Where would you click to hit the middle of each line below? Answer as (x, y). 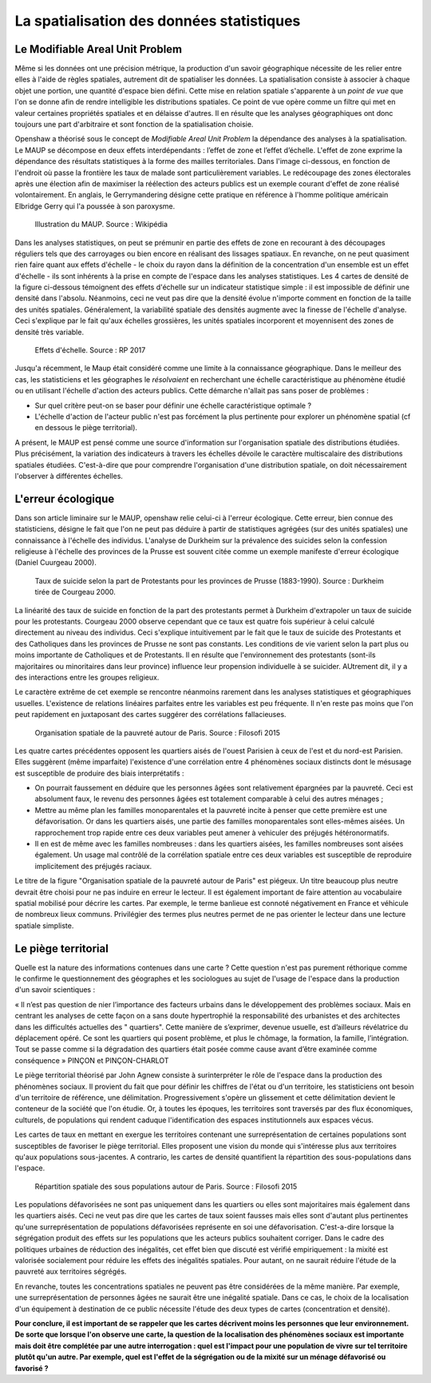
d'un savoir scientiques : (55, 990)
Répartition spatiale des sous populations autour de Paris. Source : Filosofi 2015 (166, 1186)
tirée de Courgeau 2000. (75, 592)
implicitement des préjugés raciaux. (93, 866)
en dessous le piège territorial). (86, 428)
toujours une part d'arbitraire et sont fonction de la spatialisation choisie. (134, 125)
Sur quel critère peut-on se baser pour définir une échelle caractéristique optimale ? (173, 405)
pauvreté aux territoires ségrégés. (71, 1272)
